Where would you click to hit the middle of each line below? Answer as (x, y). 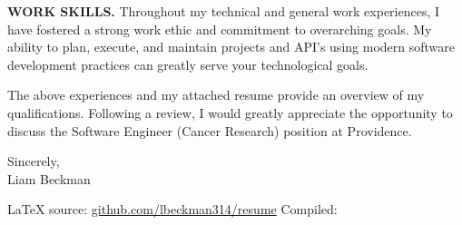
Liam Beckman (49, 178)
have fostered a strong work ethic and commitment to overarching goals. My (220, 29)
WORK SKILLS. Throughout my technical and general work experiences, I (224, 11)
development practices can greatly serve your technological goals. (188, 64)
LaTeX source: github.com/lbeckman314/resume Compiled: (172, 209)
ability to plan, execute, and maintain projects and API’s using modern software (231, 47)
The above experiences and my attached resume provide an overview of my (216, 95)
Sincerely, (34, 161)
